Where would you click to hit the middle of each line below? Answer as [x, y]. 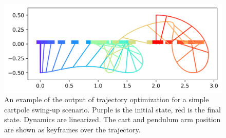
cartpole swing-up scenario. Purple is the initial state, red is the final [112, 109]
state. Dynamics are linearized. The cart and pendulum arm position [112, 119]
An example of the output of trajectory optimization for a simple [107, 99]
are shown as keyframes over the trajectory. [72, 130]
